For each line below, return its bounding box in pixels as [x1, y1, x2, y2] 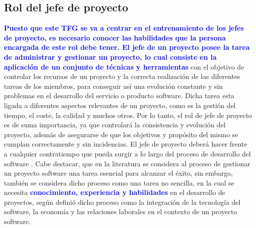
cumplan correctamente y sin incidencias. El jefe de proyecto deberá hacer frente [4, 139, 247, 149]
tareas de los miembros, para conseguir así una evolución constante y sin [4, 80, 223, 91]
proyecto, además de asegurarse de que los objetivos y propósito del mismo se [4, 129, 238, 139]
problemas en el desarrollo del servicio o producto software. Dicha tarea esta [4, 90, 235, 101]
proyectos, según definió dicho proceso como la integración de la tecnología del [4, 196, 241, 207]
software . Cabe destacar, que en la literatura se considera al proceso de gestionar [4, 158, 251, 168]
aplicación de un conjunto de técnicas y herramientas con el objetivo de [4, 61, 244, 72]
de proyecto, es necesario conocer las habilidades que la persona [4, 32, 226, 42]
